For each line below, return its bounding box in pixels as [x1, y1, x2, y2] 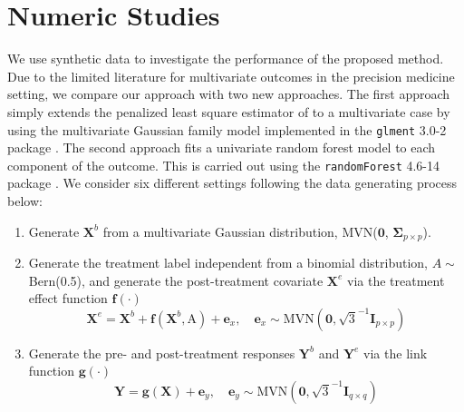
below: [7, 191, 43, 210]
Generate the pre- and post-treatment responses [28, 343, 295, 362]
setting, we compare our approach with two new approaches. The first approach [7, 84, 450, 103]
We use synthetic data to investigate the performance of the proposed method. [7, 49, 444, 68]
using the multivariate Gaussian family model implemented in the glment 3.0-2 [7, 120, 447, 139]
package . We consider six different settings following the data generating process [7, 173, 458, 192]
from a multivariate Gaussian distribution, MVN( [102, 221, 378, 240]
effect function [28, 289, 108, 308]
